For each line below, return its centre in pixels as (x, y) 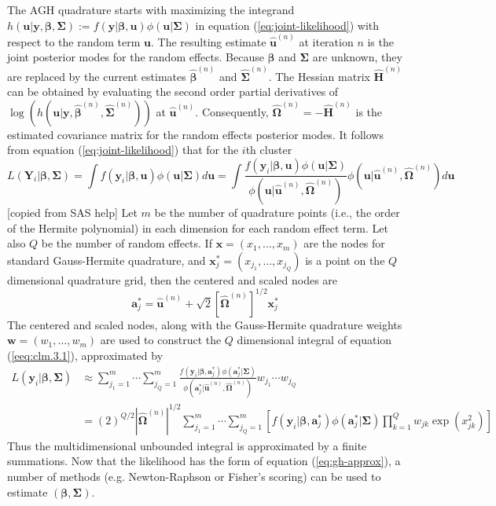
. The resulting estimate (208, 41)
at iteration (326, 41)
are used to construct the (161, 340)
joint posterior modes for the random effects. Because (136, 57)
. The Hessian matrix (319, 76)
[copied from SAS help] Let (72, 212)
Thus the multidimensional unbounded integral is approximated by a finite (187, 445)
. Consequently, (232, 111)
